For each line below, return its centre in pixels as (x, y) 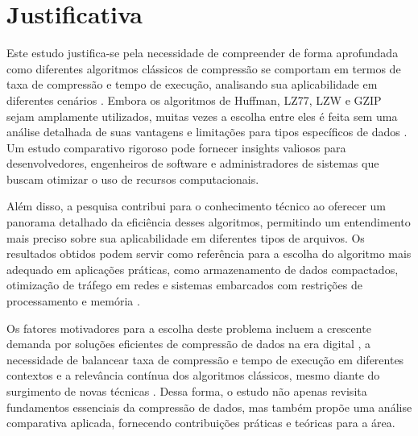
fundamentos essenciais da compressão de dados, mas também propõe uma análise (209, 407)
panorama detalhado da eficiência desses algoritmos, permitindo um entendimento (209, 222)
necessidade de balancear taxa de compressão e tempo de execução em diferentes (205, 359)
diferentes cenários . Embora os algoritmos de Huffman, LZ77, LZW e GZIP (194, 100)
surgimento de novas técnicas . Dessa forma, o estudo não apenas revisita (187, 391)
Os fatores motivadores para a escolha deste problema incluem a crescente (189, 328)
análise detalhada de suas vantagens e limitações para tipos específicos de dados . (207, 132)
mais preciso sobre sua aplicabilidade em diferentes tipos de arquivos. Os (186, 237)
